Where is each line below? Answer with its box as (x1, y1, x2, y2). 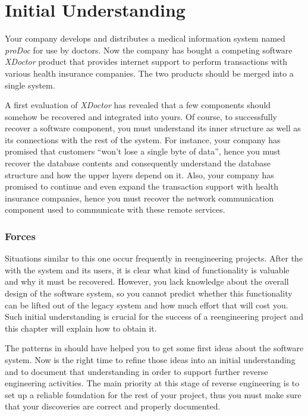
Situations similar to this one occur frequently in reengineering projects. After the (5, 252, 303, 264)
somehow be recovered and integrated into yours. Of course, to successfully (5, 110, 277, 122)
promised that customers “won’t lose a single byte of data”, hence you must (5, 145, 281, 157)
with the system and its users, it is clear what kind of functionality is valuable (5, 263, 290, 276)
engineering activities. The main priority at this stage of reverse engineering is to (5, 377, 300, 389)
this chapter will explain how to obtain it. (5, 322, 157, 334)
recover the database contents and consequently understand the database (5, 157, 271, 169)
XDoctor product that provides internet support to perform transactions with (5, 55, 287, 68)
